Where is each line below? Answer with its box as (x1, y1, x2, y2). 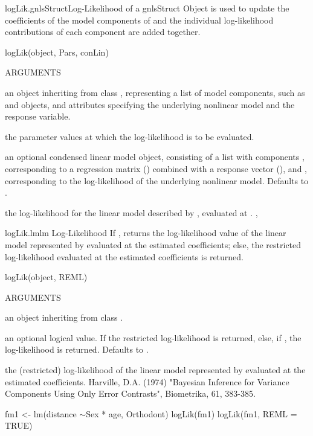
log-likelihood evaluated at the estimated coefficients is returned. (5, 250, 244, 263)
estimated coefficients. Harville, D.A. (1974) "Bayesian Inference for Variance (5, 375, 289, 388)
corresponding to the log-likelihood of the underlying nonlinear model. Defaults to (5, 174, 309, 187)
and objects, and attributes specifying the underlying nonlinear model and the (5, 98, 295, 111)
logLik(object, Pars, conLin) (5, 45, 109, 58)
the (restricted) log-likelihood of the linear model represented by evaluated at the (5, 364, 306, 376)
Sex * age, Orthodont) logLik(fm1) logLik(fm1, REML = (86, 407, 297, 420)
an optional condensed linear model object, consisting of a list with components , (5, 150, 305, 163)
